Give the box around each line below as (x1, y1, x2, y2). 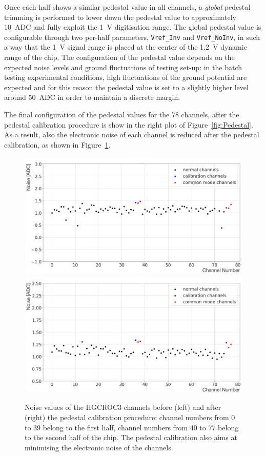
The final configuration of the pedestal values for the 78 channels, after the (4, 109, 239, 119)
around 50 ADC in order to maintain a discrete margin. (4, 92, 180, 102)
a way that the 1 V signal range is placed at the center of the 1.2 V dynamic (4, 42, 247, 52)
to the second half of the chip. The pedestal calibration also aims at (25, 432, 237, 443)
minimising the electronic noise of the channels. (25, 442, 173, 452)
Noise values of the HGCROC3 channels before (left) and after (25, 402, 221, 412)
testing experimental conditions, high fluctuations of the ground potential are (4, 72, 247, 82)
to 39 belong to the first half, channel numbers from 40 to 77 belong (25, 422, 239, 432)
